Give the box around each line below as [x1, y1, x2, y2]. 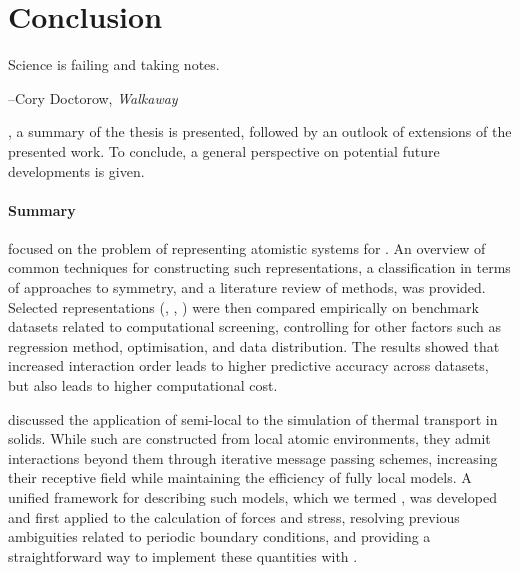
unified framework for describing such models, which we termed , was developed [8, 487, 497, 508]
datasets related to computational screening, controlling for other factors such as [8, 316, 502, 337]
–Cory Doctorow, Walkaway [8, 87, 178, 108]
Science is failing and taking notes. [8, 54, 220, 75]
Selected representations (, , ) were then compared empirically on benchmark [8, 296, 479, 317]
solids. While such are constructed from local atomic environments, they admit [8, 428, 491, 449]
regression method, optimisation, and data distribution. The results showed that [8, 335, 500, 356]
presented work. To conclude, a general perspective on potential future [8, 140, 440, 161]
